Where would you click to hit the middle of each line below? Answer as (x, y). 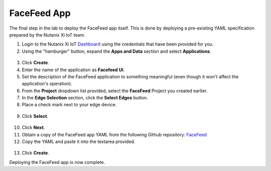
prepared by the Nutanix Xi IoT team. (47, 35)
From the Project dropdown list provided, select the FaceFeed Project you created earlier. (115, 91)
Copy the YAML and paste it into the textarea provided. (79, 142)
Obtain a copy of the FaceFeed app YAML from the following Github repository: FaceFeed (114, 134)
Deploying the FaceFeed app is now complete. (57, 162)
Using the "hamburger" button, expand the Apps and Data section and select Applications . (117, 51)
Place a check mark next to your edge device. (69, 105)
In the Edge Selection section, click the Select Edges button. (85, 98)
